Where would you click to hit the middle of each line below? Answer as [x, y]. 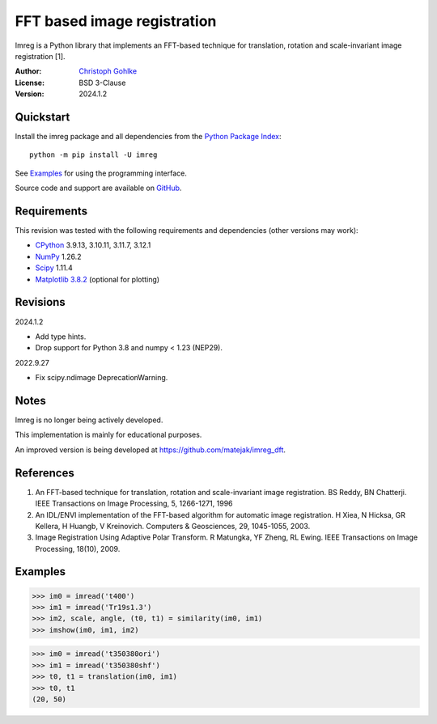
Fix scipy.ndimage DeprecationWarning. [102, 378]
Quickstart [42, 117]
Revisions [40, 302]
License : [30, 83]
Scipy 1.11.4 [54, 268]
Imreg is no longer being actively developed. [89, 420]
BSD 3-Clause [102, 83]
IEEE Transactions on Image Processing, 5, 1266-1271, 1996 [134, 504]
